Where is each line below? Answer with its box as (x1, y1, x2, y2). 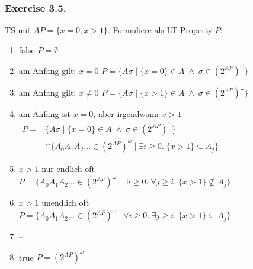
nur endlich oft (41, 163, 95, 175)
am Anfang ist (18, 108, 71, 120)
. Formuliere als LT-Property (107, 24, 213, 36)
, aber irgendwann (93, 108, 159, 120)
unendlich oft (41, 196, 89, 209)
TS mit (5, 24, 31, 36)
